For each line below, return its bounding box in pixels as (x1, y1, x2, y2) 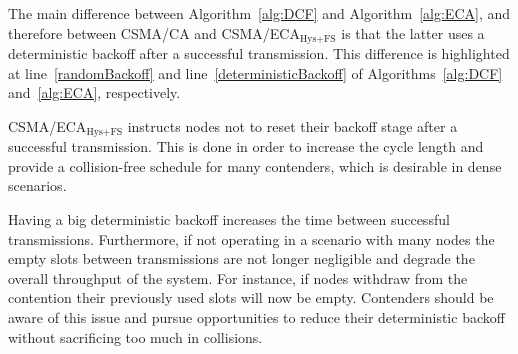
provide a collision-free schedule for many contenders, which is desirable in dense (8, 155, 502, 176)
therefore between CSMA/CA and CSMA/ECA (8, 22, 300, 43)
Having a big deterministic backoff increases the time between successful (8, 209, 450, 230)
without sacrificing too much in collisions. (8, 326, 263, 347)
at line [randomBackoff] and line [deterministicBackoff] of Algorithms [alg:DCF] (8, 62, 503, 83)
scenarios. (8, 175, 67, 196)
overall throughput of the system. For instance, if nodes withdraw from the (8, 267, 468, 288)
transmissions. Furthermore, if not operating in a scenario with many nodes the (8, 228, 495, 249)
